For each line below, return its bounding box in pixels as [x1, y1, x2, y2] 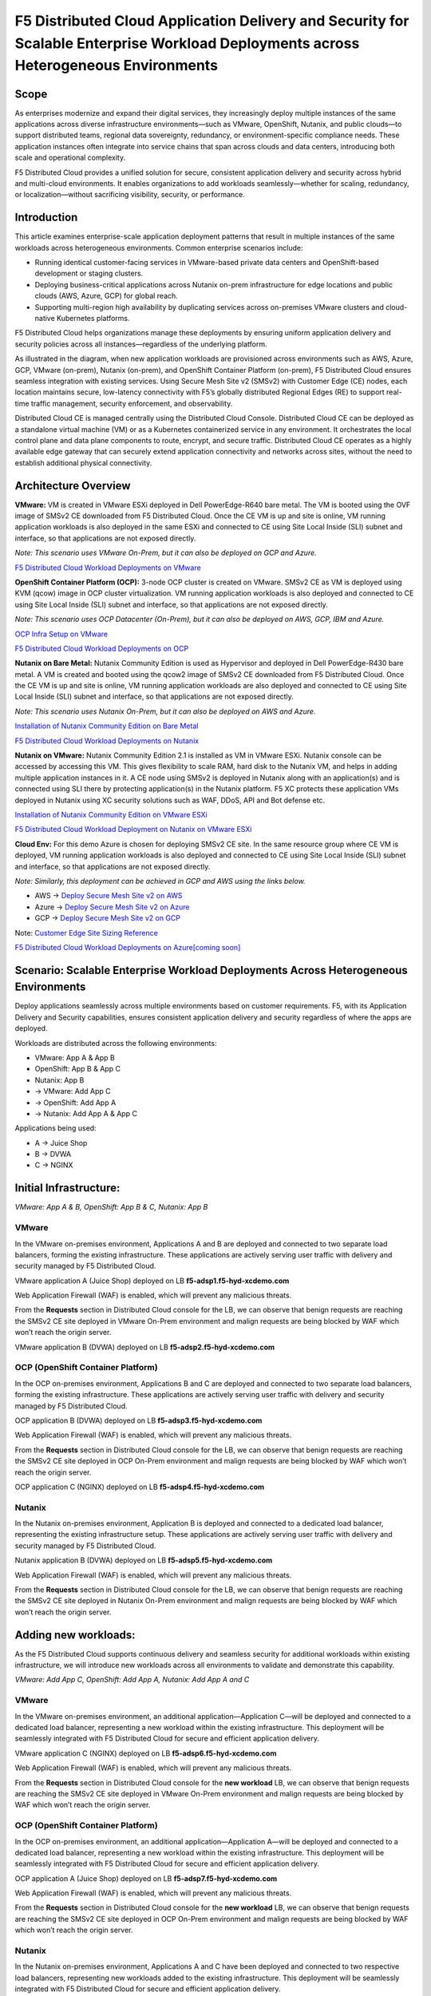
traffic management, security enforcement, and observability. [30, 398, 233, 408]
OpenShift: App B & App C [34, 1064, 121, 1074]
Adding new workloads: [14, 1628, 136, 1642]
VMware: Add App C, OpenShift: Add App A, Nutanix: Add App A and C [14, 1675, 250, 1685]
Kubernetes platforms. [56, 314, 131, 323]
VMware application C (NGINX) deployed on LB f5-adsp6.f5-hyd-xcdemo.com [14, 1748, 277, 1758]
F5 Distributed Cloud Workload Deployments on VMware [14, 563, 201, 572]
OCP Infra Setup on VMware [14, 629, 109, 639]
